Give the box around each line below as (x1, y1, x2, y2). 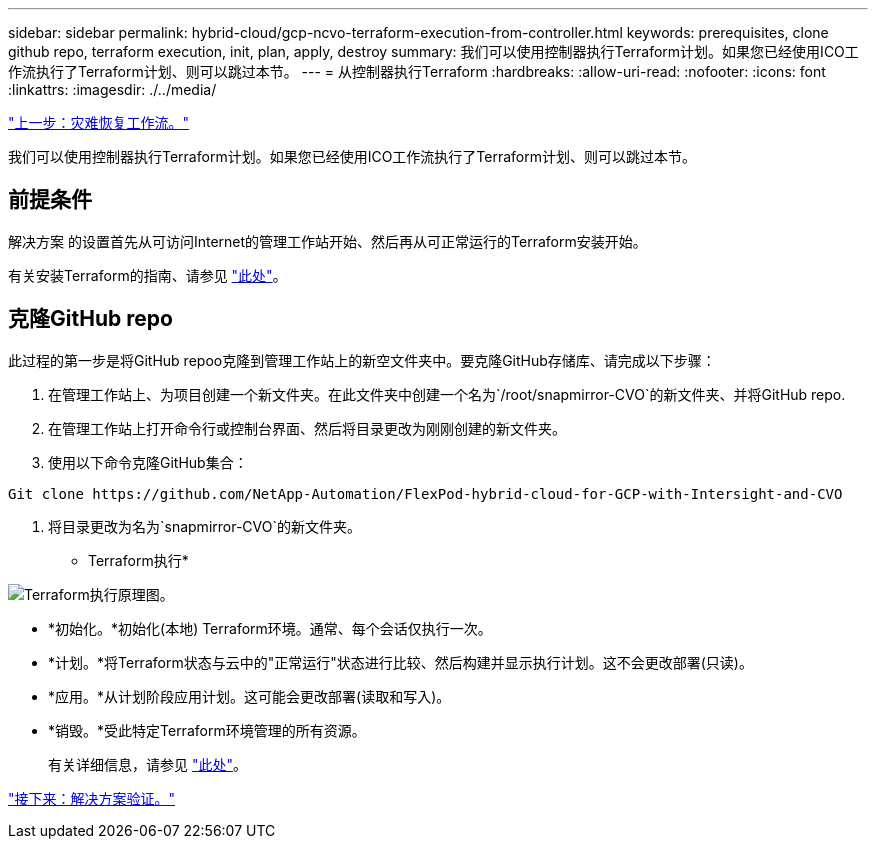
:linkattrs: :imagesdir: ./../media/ (8, 81, 217, 98)
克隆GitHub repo (8, 306, 173, 332)
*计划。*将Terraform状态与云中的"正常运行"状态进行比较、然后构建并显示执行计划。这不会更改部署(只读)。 (48, 653, 753, 671)
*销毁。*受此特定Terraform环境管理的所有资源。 (48, 721, 366, 739)
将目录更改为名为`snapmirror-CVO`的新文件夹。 (48, 517, 361, 535)
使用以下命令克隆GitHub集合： (48, 453, 248, 471)
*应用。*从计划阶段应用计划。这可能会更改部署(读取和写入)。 (48, 687, 451, 705)
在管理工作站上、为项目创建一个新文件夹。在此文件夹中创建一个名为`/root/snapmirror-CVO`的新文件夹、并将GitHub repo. (48, 385, 846, 403)
